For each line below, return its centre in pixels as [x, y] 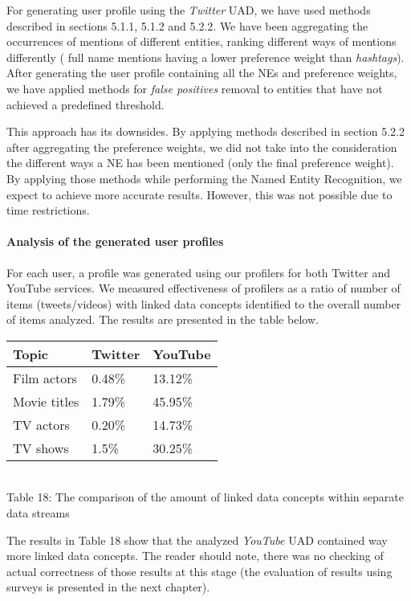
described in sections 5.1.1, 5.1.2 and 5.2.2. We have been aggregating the [187, 25]
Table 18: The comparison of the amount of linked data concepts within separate [205, 497]
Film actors [45, 378]
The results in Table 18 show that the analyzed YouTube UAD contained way [197, 540]
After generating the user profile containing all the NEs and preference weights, [202, 73]
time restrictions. [48, 210]
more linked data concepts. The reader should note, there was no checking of [195, 556]
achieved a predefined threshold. [85, 104]
